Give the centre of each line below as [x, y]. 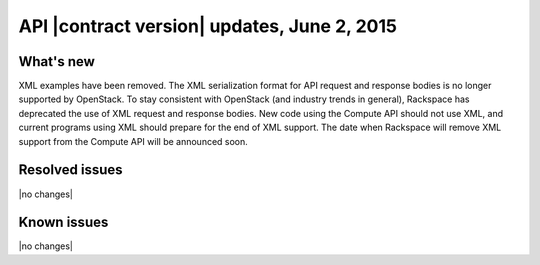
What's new [56, 61]
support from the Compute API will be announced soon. [133, 141]
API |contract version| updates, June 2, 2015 [207, 26]
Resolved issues [71, 170]
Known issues [63, 222]
